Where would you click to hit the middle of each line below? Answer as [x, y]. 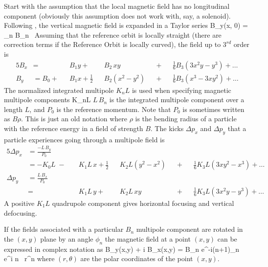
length [13, 109]
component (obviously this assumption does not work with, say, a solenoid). [117, 15]
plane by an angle [67, 238]
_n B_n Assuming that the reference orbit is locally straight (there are [113, 34]
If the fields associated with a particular [64, 229]
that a [237, 128]
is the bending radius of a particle [186, 119]
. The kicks [167, 128]
